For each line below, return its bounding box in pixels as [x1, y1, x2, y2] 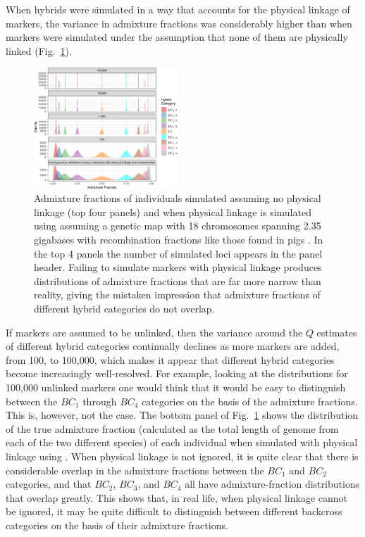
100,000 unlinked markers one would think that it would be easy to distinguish [6, 380, 346, 394]
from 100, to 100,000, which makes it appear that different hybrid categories [6, 352, 335, 367]
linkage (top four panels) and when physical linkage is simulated [34, 204, 311, 219]
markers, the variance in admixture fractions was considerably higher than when [6, 15, 352, 30]
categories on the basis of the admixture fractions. [142, 393, 358, 408]
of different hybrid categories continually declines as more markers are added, [6, 339, 340, 353]
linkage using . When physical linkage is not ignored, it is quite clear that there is [6, 448, 359, 463]
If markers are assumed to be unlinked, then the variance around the [6, 324, 303, 339]
